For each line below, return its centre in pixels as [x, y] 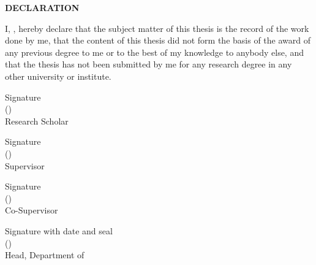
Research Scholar [37, 121]
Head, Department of [45, 255]
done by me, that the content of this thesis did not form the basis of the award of [158, 40]
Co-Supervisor [32, 210]
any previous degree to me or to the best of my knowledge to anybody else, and [154, 52]
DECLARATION [42, 7]
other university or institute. [58, 76]
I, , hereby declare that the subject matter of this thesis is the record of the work [157, 28]
